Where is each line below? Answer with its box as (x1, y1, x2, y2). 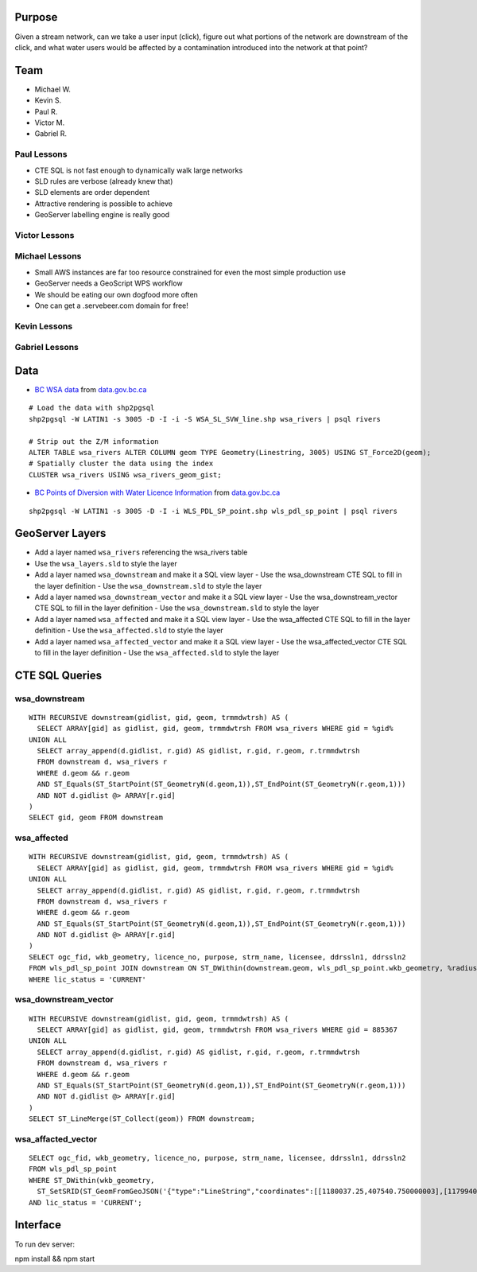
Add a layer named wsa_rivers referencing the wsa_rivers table (34, 547, 248, 557)
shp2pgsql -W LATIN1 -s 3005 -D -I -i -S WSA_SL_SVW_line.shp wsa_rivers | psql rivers (29, 414, 382, 423)
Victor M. (34, 118, 65, 127)
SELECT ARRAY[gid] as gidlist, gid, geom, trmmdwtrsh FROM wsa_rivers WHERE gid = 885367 (37, 1025, 397, 1034)
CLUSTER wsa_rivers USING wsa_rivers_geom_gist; (29, 470, 222, 479)
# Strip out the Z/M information (29, 437, 159, 445)
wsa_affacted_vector (14, 1134, 98, 1145)
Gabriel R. (34, 129, 68, 138)
